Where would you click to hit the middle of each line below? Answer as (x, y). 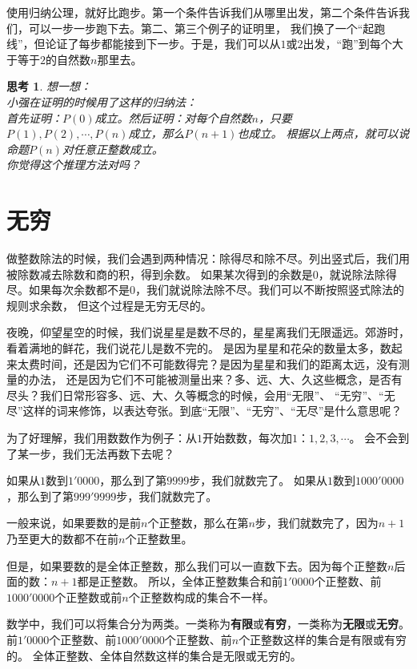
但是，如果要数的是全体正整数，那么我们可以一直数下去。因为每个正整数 (197, 565)
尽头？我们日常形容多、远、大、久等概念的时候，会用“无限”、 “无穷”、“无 (201, 395)
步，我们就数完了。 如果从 (259, 480)
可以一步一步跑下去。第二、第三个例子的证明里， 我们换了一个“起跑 (207, 28)
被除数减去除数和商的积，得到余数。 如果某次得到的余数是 (160, 274)
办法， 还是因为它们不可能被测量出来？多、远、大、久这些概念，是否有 (215, 379)
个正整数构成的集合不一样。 (201, 596)
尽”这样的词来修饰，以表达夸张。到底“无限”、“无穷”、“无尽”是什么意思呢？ (204, 411)
